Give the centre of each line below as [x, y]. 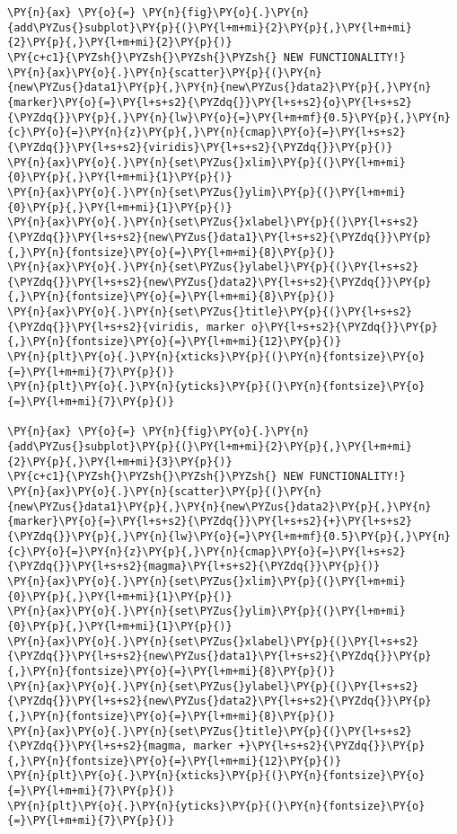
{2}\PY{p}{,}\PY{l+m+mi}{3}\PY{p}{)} [120, 461]
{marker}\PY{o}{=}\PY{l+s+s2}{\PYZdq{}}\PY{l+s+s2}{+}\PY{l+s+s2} [210, 522]
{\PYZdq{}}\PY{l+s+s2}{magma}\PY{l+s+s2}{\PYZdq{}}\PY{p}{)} [194, 567]
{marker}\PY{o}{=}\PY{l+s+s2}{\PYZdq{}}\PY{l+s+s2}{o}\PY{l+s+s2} [210, 102]
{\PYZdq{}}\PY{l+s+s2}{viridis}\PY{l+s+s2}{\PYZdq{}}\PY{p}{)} [200, 147]
